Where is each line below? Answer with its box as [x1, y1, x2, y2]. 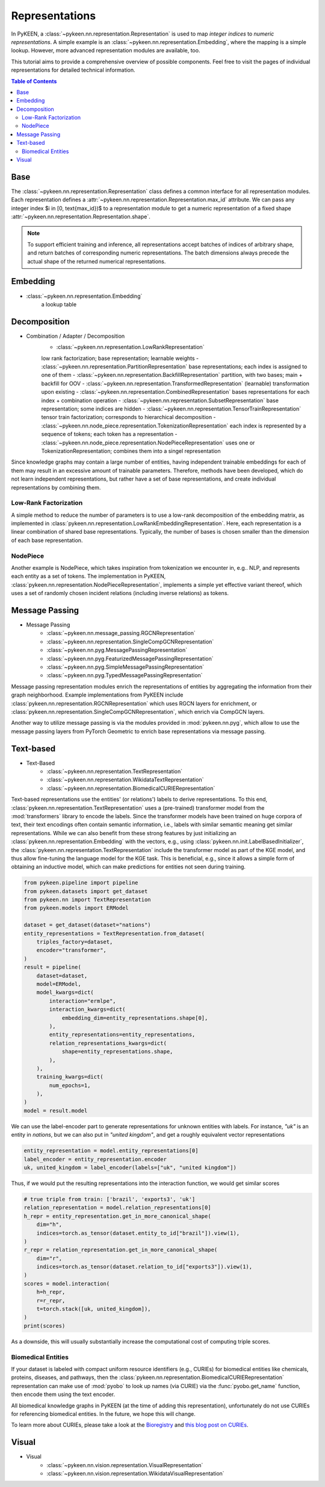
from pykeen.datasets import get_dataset [23, 888, 148, 895]
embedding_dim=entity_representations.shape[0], [61, 1014, 208, 1021]
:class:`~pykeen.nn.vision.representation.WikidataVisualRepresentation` [46, 1470, 225, 1477]
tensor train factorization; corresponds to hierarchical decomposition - [41, 414, 216, 421]
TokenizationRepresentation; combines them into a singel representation [41, 447, 221, 455]
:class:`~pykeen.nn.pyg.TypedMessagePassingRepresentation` [46, 672, 203, 679]
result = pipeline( [23, 964, 81, 971]
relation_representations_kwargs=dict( [49, 1040, 167, 1046]
